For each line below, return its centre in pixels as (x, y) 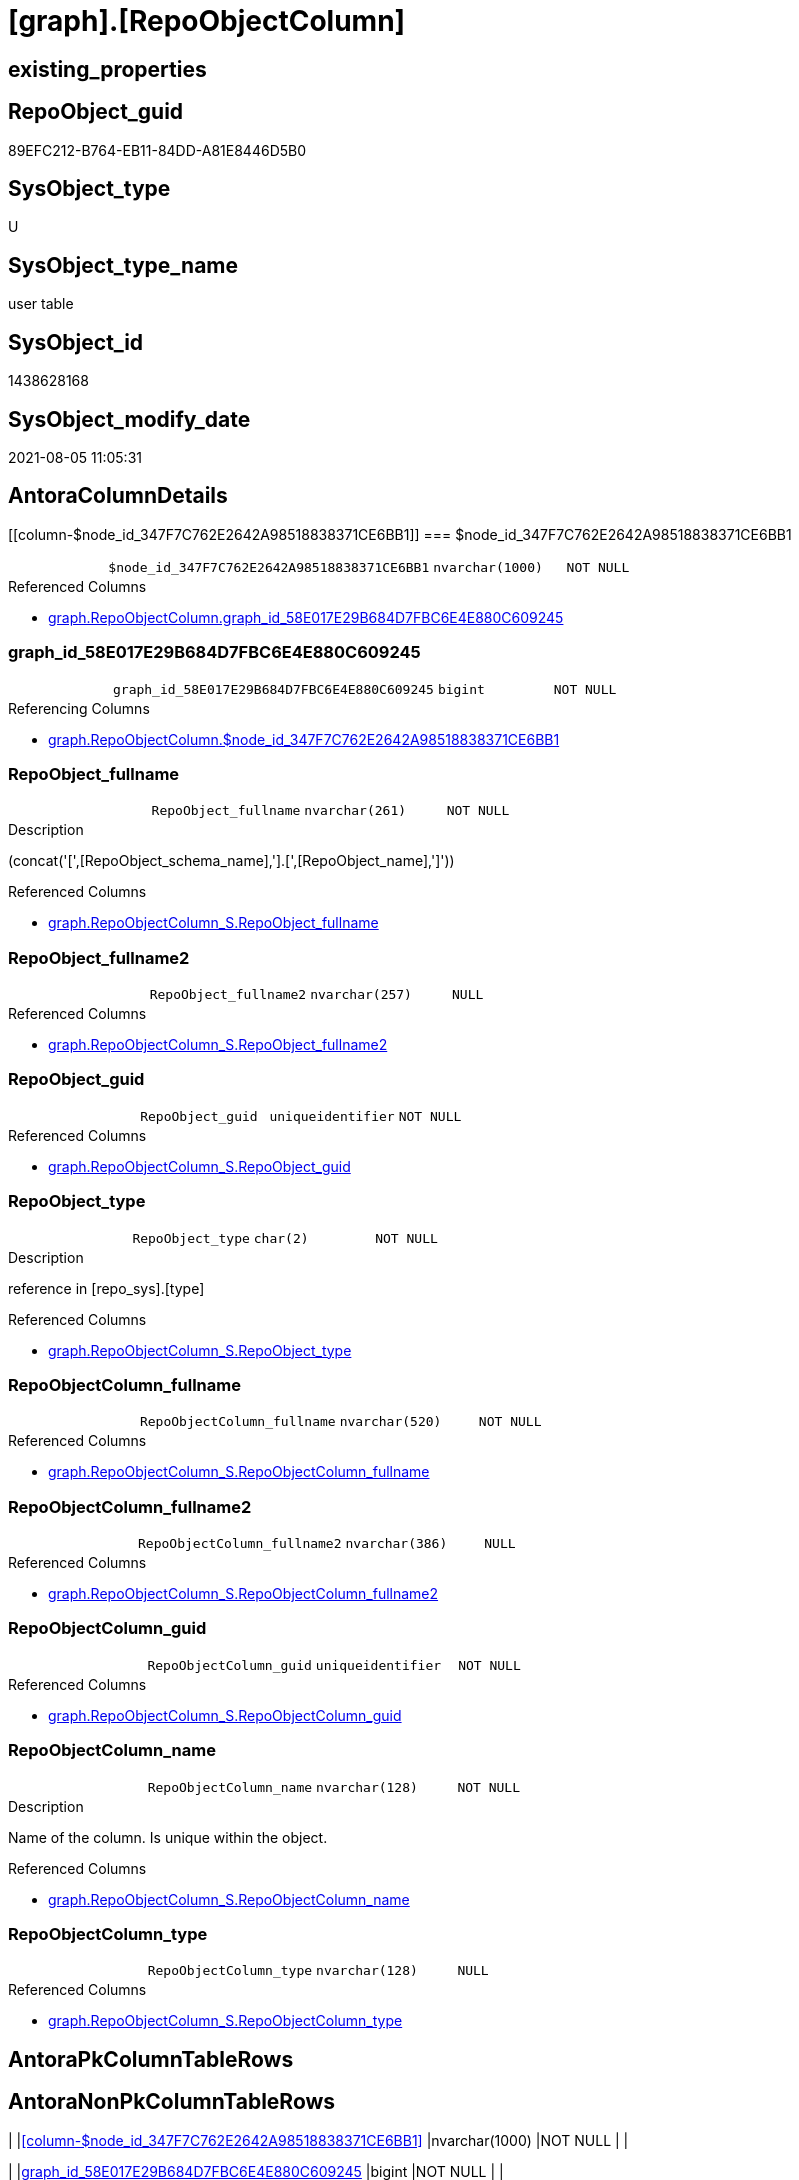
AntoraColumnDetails (118, 496)
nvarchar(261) (355, 811)
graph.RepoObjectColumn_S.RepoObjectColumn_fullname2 (243, 1594)
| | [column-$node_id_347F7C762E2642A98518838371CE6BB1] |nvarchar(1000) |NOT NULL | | (318, 2140)
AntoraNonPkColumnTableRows (172, 2102)
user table (41, 304)
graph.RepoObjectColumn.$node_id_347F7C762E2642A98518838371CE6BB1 (304, 739)
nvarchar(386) (396, 1544)
